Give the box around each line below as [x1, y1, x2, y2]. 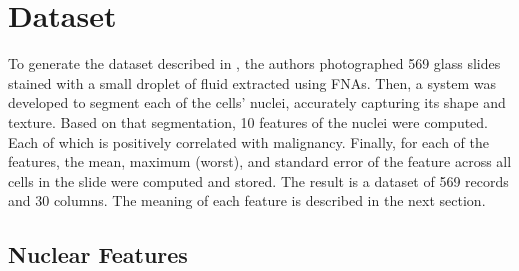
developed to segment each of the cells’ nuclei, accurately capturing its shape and [8, 92, 506, 113]
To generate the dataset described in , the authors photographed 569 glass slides [8, 53, 501, 74]
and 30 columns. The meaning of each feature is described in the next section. [8, 190, 486, 211]
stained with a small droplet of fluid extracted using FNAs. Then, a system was [8, 72, 497, 93]
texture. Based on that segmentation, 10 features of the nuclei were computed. [8, 111, 489, 132]
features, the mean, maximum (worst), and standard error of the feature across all [8, 151, 512, 172]
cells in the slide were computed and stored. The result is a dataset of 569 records [8, 170, 509, 191]
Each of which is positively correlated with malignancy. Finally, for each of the [8, 131, 489, 152]
